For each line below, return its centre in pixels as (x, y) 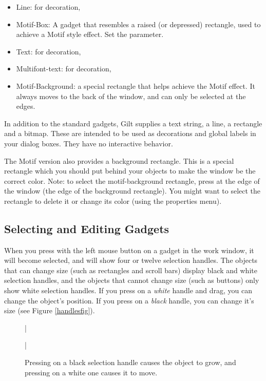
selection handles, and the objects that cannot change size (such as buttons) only (132, 280)
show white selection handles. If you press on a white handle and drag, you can (128, 290)
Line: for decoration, (48, 7)
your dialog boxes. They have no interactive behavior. (89, 143)
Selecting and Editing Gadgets (87, 228)
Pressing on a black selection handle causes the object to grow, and (130, 362)
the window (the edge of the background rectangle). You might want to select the (132, 191)
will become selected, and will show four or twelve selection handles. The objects (131, 260)
